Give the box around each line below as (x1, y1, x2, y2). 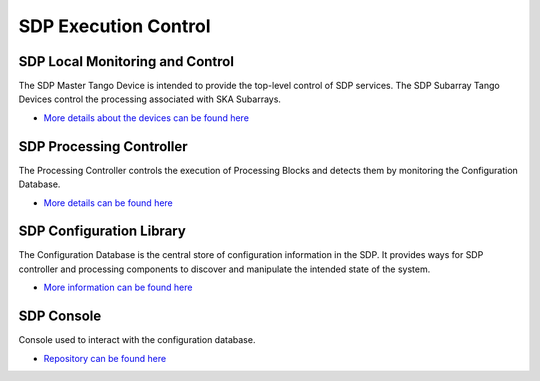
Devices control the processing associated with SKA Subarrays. (18, 93, 282, 105)
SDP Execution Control (18, 15, 211, 37)
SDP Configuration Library (18, 223, 187, 240)
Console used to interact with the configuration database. (18, 334, 256, 346)
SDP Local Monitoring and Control (18, 53, 235, 70)
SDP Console (18, 308, 102, 325)
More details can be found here (43, 196, 174, 209)
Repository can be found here (43, 352, 167, 364)
